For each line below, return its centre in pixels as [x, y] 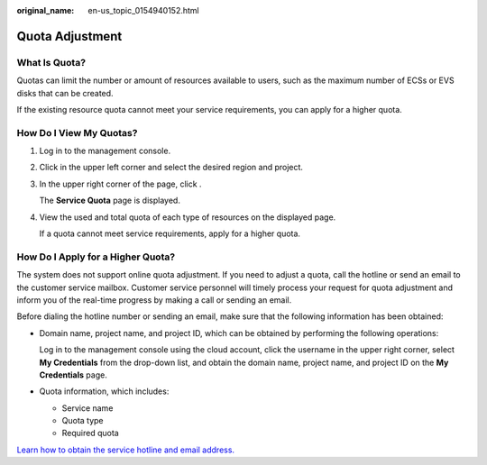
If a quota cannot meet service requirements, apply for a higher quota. [170, 233]
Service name [87, 408]
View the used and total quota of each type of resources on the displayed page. [188, 217]
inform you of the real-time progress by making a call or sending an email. [154, 300]
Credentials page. [73, 375]
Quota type [83, 421]
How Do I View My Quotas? [77, 132]
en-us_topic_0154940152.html [143, 10]
